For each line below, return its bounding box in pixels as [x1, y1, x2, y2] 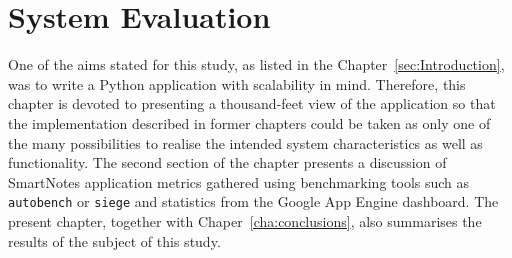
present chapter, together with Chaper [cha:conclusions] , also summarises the [8, 210, 482, 231]
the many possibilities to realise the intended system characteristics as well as [8, 132, 483, 153]
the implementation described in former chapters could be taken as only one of [8, 112, 491, 133]
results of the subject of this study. [8, 230, 221, 251]
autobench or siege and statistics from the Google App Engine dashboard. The [8, 191, 499, 212]
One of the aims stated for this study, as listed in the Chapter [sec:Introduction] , [8, 54, 505, 75]
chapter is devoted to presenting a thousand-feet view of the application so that [8, 93, 496, 114]
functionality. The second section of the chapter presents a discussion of [8, 152, 447, 173]
